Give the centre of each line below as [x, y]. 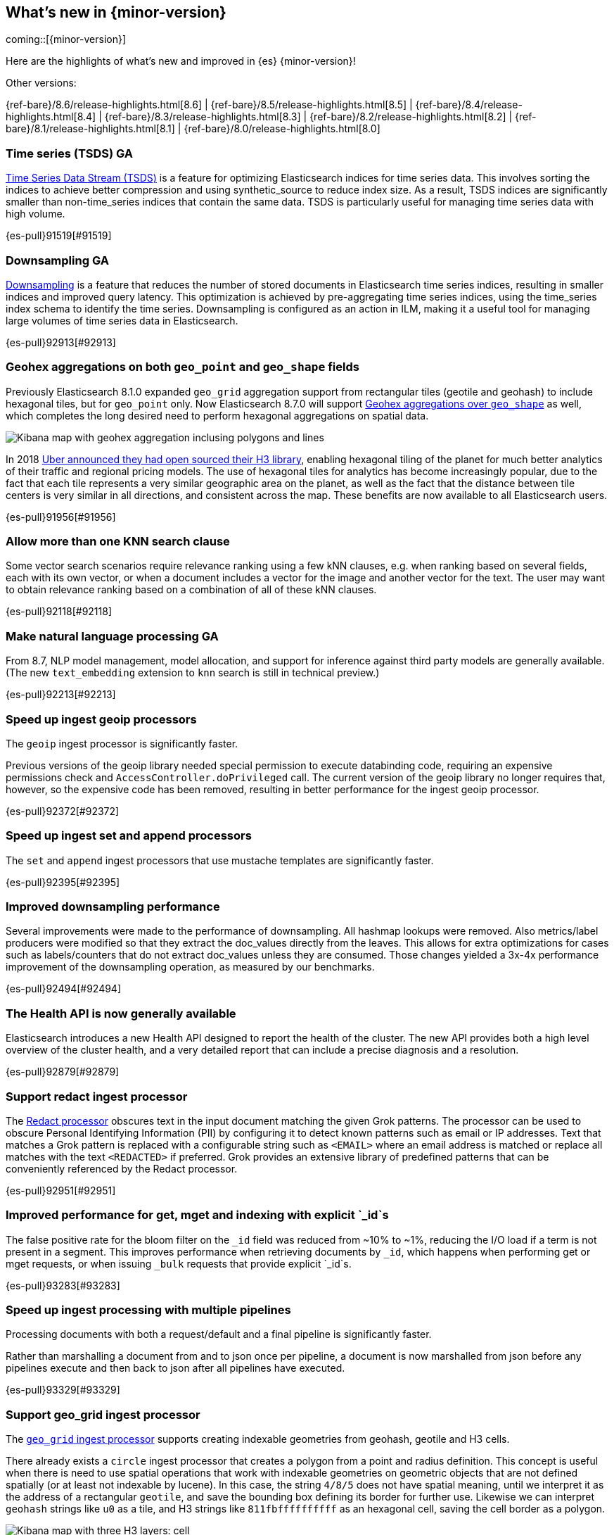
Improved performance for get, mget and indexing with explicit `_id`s [197, 1215]
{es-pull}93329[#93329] [63, 1390]
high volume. [36, 214]
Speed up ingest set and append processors [129, 836]
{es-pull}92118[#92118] [59, 612]
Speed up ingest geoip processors [101, 719]
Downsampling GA [57, 260]
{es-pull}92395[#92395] [63, 882]
